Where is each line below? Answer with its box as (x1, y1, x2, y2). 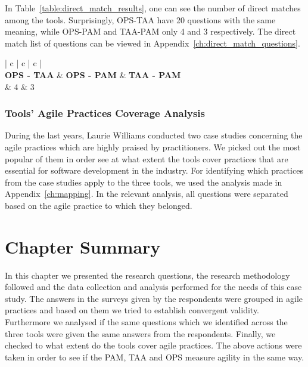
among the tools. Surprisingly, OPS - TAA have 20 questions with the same (5, 13, 276, 26)
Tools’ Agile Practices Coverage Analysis (5, 106, 205, 121)
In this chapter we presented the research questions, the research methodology (5, 269, 290, 281)
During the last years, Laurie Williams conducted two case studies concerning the (5, 129, 303, 141)
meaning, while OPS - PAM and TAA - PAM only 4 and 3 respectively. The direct (5, 25, 296, 38)
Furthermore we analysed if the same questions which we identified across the (5, 316, 288, 328)
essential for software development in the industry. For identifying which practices (5, 164, 303, 177)
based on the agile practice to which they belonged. (5, 199, 192, 211)
